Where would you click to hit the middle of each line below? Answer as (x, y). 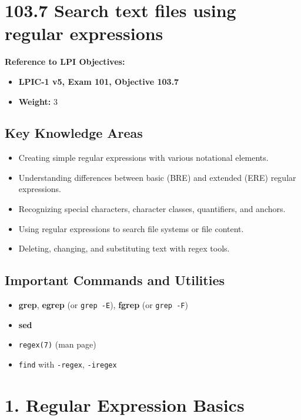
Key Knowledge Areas (74, 133)
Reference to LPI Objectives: (65, 62)
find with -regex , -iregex (68, 364)
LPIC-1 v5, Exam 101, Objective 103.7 (99, 81)
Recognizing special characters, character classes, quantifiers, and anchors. (152, 209)
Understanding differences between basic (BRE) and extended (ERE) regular (157, 177)
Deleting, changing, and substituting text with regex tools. (124, 248)
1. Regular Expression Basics (125, 404)
